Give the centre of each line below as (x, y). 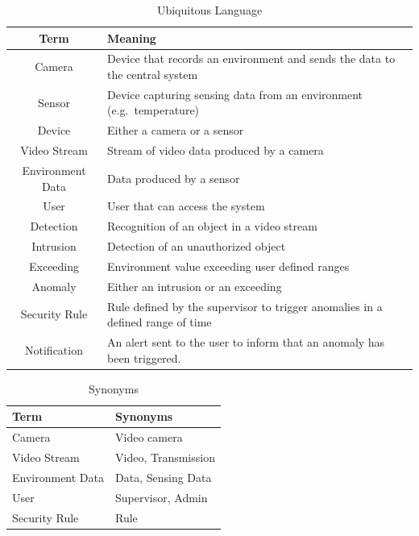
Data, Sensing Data (164, 477)
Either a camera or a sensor (176, 130)
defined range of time (160, 322)
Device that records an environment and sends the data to (251, 58)
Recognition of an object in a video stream (212, 226)
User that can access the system (186, 206)
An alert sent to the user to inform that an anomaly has (246, 342)
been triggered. (144, 357)
